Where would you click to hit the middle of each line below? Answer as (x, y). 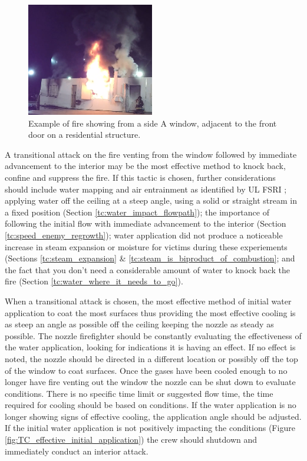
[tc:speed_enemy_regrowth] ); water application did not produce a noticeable (144, 235)
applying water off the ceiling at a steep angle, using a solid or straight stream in (151, 200)
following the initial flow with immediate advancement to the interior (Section (146, 223)
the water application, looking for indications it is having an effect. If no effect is (150, 347)
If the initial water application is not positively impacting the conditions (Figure (150, 428)
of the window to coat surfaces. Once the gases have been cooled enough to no (146, 370)
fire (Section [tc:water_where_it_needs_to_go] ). (94, 281)
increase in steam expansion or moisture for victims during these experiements (146, 246)
